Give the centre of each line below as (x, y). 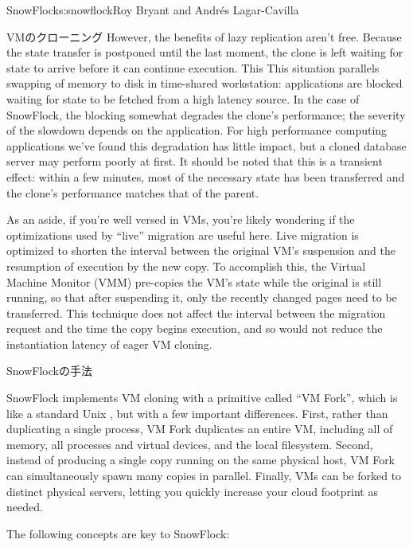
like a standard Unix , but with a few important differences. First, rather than (197, 413)
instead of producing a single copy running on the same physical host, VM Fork (201, 460)
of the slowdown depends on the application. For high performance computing (197, 130)
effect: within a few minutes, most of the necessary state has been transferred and (206, 176)
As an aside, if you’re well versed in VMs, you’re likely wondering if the (181, 219)
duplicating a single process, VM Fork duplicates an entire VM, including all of (200, 429)
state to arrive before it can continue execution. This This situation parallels (193, 67)
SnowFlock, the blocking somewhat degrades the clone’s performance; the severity (206, 114)
